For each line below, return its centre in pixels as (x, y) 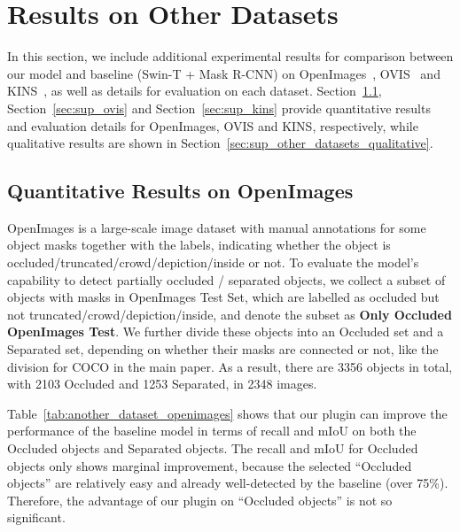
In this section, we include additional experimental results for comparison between (230, 56)
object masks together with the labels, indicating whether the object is (199, 245)
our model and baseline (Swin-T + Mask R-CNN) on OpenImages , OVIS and (224, 73)
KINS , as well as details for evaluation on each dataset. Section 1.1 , (195, 91)
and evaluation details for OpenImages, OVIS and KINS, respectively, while (213, 125)
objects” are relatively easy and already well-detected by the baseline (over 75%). (228, 483)
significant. (36, 517)
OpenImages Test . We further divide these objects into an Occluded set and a (226, 332)
